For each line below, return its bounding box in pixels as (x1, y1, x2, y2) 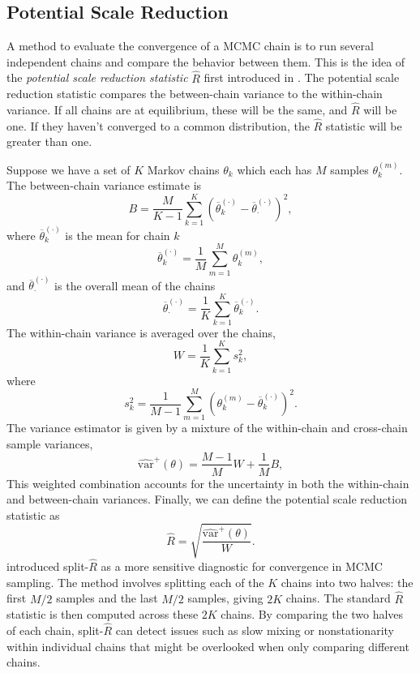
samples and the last (56, 589, 158, 607)
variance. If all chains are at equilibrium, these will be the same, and (6, 101, 348, 118)
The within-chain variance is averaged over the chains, (6, 324, 276, 341)
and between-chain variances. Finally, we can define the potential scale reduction (6, 491, 407, 508)
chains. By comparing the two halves (221, 606, 404, 623)
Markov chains (147, 161, 220, 178)
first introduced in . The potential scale (204, 69, 400, 86)
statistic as (6, 506, 60, 523)
